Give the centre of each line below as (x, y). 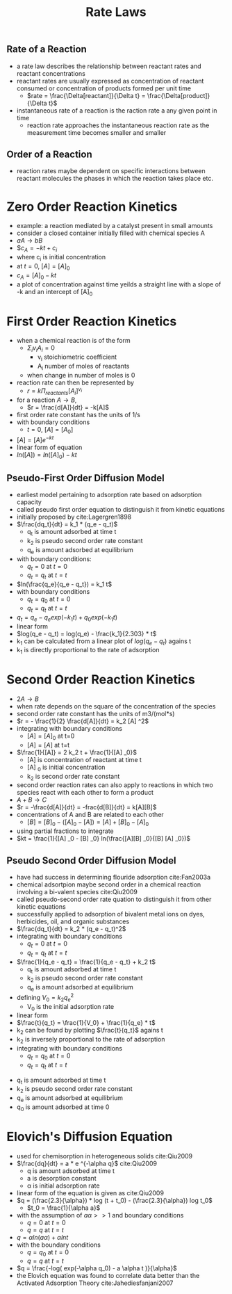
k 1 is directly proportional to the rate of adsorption (88, 651)
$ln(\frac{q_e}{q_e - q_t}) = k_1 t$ (64, 584)
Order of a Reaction (49, 154)
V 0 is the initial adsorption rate (71, 1007)
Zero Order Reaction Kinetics (92, 207)
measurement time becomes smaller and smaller (97, 132)
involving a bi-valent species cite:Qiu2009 (77, 892)
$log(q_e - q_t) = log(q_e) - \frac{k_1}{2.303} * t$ (86, 633)
